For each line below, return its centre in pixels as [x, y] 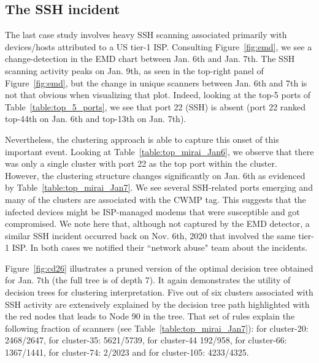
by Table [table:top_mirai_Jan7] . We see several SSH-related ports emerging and [159, 187]
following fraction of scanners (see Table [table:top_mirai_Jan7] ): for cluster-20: [157, 328]
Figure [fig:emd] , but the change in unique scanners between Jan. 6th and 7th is [156, 82]
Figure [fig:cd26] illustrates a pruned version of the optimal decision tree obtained [159, 268]
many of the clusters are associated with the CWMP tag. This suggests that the [156, 199]
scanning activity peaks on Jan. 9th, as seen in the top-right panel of [134, 70]
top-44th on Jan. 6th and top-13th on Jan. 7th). [96, 119]
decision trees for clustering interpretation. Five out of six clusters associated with [159, 292]
